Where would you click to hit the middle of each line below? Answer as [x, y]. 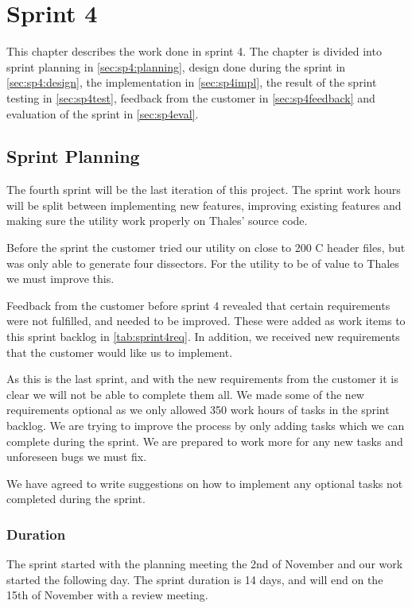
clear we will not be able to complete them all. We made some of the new [185, 394]
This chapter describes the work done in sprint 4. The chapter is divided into [194, 51]
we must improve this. [60, 279]
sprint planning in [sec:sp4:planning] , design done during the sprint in [176, 66]
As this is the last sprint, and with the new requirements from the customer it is [202, 379]
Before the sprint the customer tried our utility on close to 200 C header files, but [206, 248]
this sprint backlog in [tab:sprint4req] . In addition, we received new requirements [203, 337]
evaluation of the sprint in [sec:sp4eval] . [103, 113]
